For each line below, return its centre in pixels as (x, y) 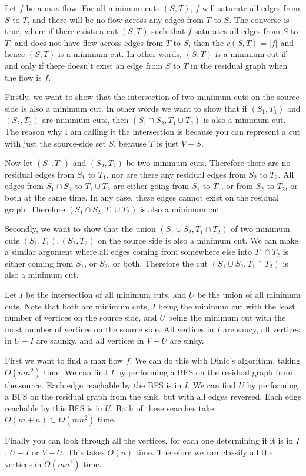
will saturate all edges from (251, 8)
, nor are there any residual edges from (176, 174)
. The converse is (259, 19)
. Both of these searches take (162, 407)
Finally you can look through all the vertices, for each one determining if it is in (149, 440)
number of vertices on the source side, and (81, 317)
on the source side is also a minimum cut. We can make (198, 240)
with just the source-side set (55, 143)
